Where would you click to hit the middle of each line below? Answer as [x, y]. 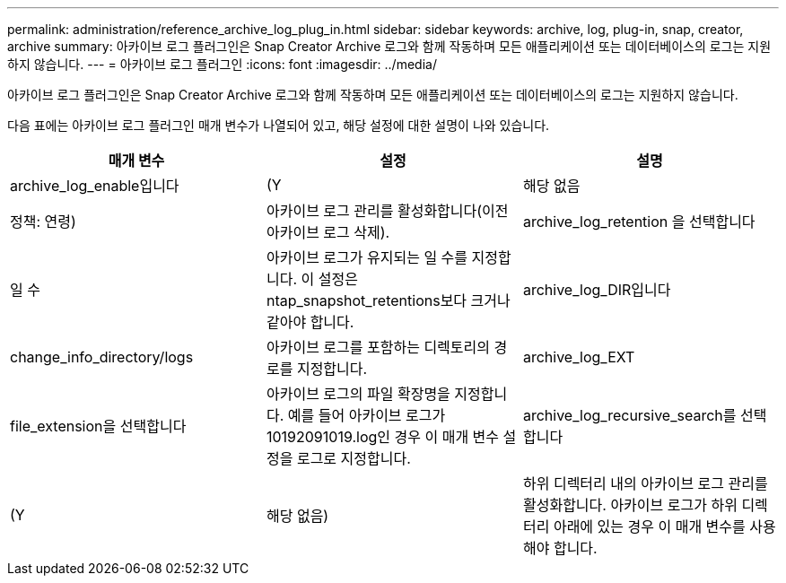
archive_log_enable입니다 [95, 186]
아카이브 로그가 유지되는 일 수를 [367, 257]
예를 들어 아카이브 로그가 [367, 415]
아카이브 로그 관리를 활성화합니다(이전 [387, 211]
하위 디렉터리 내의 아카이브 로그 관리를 [645, 483]
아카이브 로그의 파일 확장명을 [358, 394]
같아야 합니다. [310, 322]
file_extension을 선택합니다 [98, 426]
